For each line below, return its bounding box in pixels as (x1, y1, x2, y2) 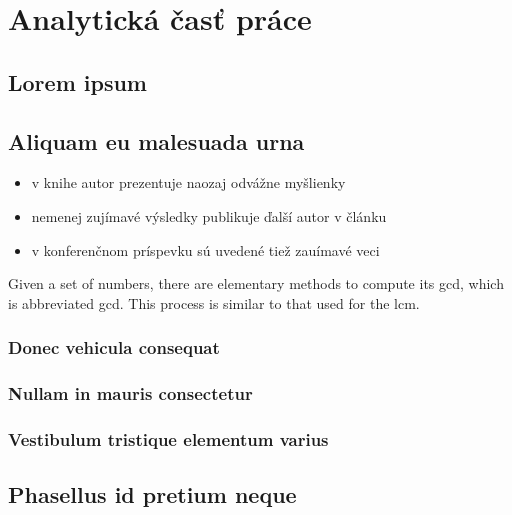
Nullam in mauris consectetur (8, 381, 253, 406)
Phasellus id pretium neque (8, 479, 297, 510)
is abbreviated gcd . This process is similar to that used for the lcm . (8, 292, 420, 313)
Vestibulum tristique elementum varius (8, 426, 329, 451)
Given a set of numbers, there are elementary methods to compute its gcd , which (8, 273, 504, 294)
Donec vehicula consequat (8, 335, 220, 360)
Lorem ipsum (8, 66, 147, 97)
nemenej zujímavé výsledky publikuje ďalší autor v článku (31, 205, 387, 226)
